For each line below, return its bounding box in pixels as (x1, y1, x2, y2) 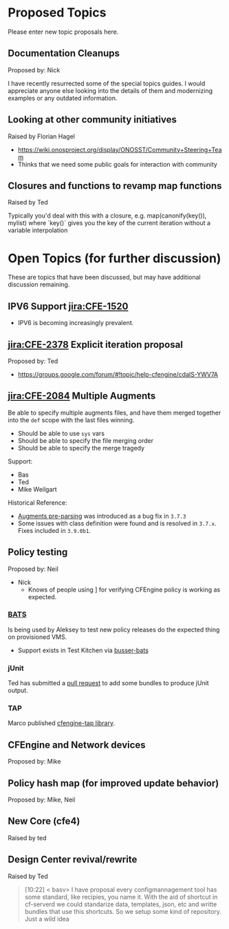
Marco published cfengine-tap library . (8, 719, 116, 727)
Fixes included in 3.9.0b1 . (17, 526, 91, 534)
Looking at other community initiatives (8, 114, 177, 125)
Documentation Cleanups (8, 48, 120, 59)
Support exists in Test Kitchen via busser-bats (17, 646, 149, 654)
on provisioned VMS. (8, 632, 67, 641)
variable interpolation (8, 226, 68, 235)
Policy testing (8, 546, 68, 559)
